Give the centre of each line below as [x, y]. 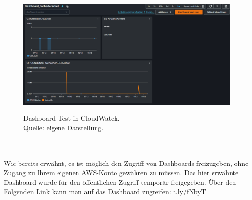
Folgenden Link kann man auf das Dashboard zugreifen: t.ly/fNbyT [105, 191]
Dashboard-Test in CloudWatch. [72, 118]
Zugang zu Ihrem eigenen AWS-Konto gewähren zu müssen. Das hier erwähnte [121, 173]
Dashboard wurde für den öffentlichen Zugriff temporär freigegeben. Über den [120, 182]
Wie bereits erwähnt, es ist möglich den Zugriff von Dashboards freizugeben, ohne [126, 163]
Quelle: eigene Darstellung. [64, 127]
